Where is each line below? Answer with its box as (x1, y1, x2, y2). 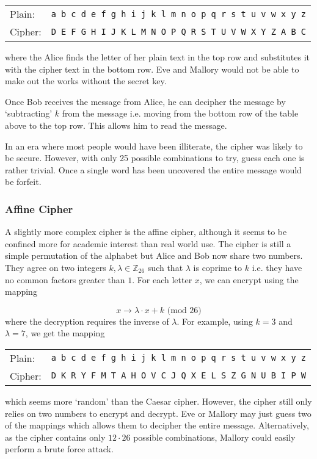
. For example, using (177, 314, 253, 327)
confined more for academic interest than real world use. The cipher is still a (5, 237, 291, 250)
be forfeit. (5, 175, 42, 188)
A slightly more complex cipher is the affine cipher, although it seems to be (5, 225, 287, 238)
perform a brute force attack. (5, 443, 114, 455)
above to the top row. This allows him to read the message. (5, 118, 227, 131)
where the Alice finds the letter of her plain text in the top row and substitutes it (5, 51, 310, 63)
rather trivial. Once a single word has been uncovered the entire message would (5, 163, 302, 176)
